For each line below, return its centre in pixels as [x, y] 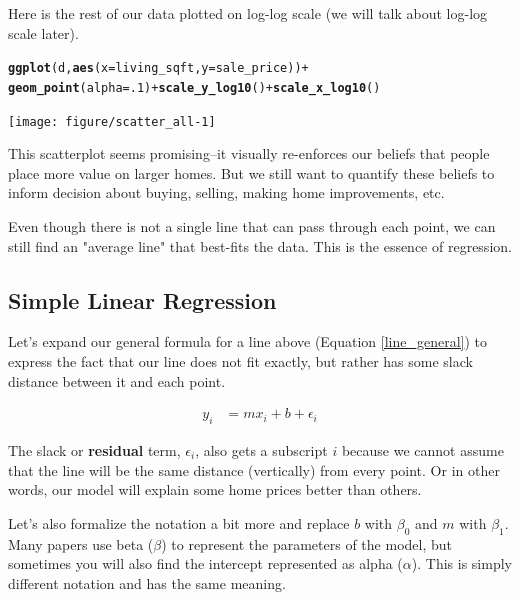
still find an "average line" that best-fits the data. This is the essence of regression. [260, 245]
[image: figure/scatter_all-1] [112, 121]
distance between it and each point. [117, 380]
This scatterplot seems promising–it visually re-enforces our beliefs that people [249, 153]
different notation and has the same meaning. [147, 582]
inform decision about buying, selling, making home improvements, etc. [226, 192]
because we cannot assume [422, 449]
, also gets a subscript [261, 449]
